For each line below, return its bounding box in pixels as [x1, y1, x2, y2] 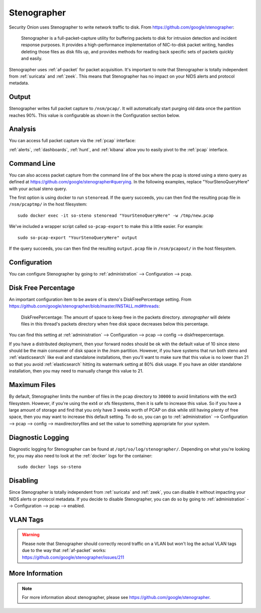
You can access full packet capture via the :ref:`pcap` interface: [9, 138, 136, 144]
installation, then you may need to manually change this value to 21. [9, 368, 144, 374]
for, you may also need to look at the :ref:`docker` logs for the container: [9, 453, 152, 458]
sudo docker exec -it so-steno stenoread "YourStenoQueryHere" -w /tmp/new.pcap [17, 212, 214, 218]
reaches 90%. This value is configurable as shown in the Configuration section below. [9, 112, 180, 118]
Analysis [9, 125, 36, 133]
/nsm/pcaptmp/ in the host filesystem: [9, 201, 87, 207]
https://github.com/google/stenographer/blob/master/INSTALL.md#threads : [9, 303, 160, 309]
